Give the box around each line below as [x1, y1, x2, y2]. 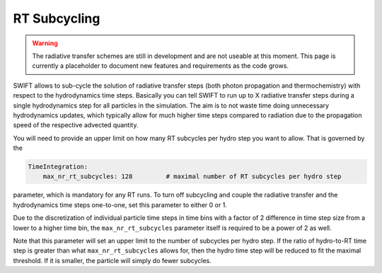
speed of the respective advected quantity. [13, 121, 139, 129]
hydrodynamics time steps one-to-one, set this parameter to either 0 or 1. [13, 200, 228, 209]
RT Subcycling [13, 11, 100, 26]
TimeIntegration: [28, 163, 88, 171]
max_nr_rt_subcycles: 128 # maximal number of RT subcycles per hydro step [42, 173, 342, 180]
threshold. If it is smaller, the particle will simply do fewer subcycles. [13, 256, 212, 265]
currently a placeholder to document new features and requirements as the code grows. [32, 62, 289, 70]
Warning [32, 39, 58, 47]
